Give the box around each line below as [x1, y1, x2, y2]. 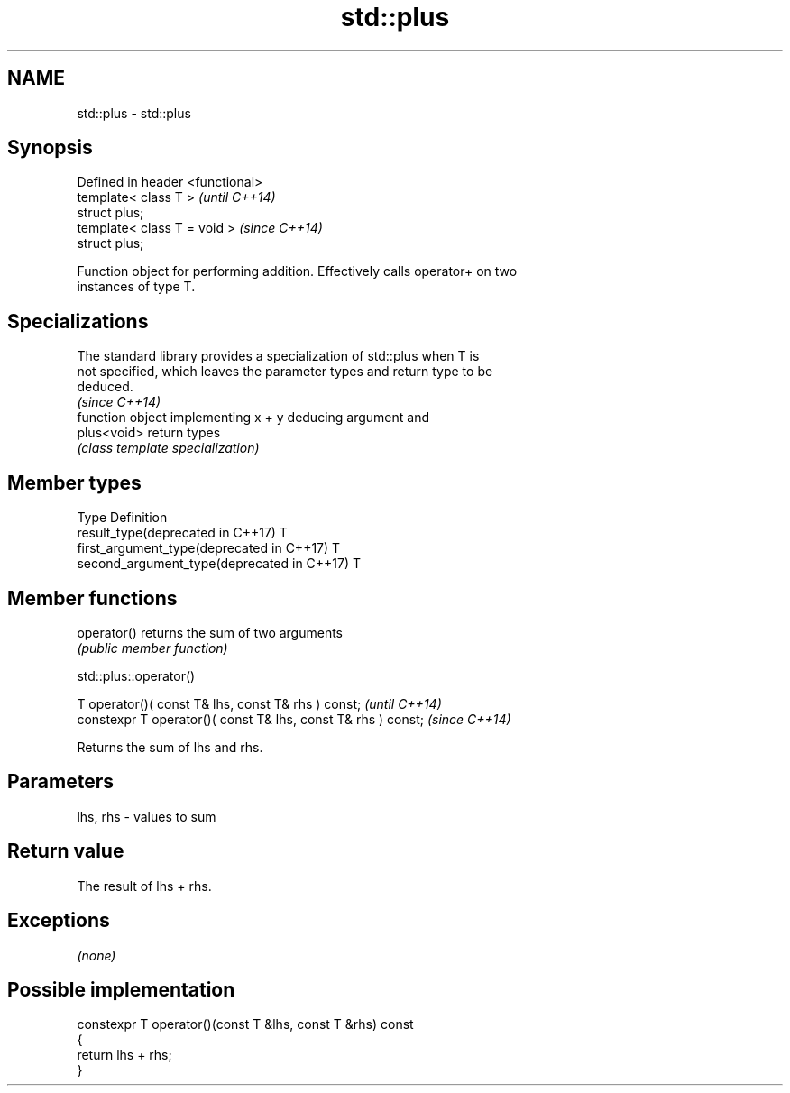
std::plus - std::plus [77, 105, 191, 121]
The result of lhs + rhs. [77, 877, 212, 894]
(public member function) [77, 639, 228, 656]
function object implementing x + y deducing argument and [77, 409, 430, 426]
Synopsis [7, 136, 93, 160]
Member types [7, 471, 142, 494]
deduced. [77, 379, 133, 395]
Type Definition [77, 510, 168, 526]
